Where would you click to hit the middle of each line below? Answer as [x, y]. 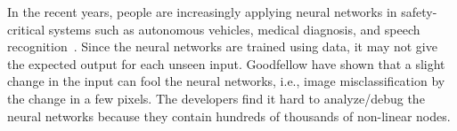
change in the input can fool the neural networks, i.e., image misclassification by [226, 81]
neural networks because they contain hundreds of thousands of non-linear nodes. [229, 116]
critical [26, 29]
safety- [419, 12]
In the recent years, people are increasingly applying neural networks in [202, 12]
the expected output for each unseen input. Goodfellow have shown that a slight [226, 63]
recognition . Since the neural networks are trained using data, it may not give [222, 46]
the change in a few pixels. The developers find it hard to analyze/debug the [216, 98]
